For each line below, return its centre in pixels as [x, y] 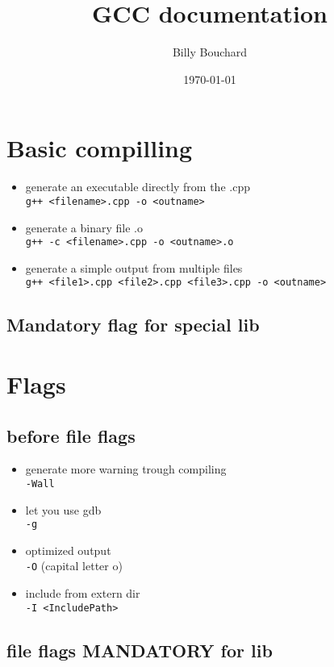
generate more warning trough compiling [126, 469]
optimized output [68, 550]
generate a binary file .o [84, 227]
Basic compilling [100, 148]
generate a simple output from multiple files [134, 267]
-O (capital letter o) [74, 566]
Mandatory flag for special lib [133, 325]
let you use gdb [63, 509]
